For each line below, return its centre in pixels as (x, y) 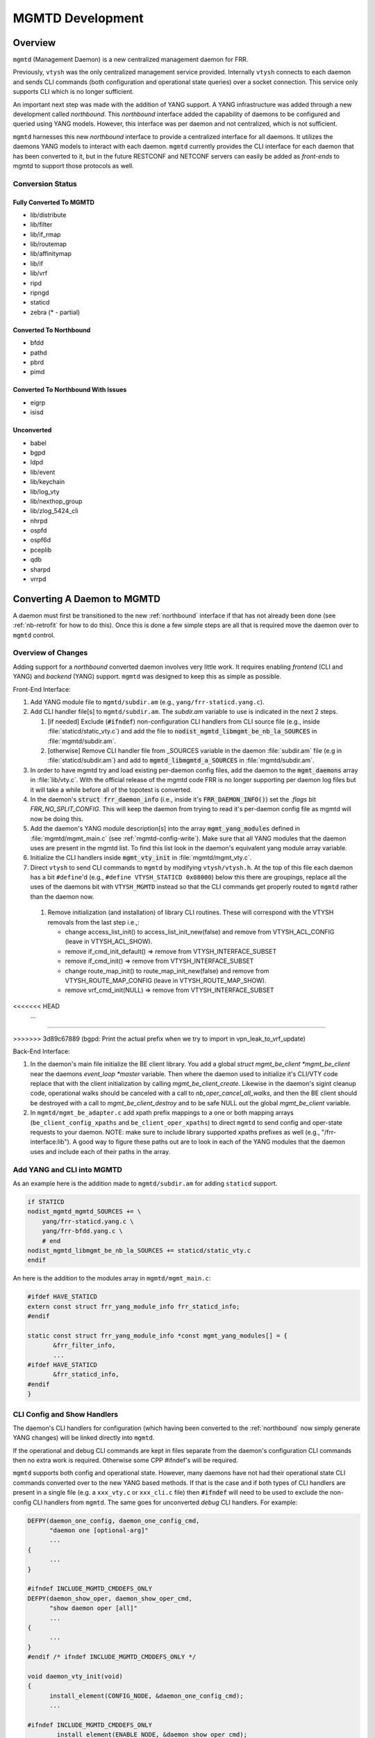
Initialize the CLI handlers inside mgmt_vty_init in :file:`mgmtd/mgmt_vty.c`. (141, 858)
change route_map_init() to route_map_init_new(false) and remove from (167, 970)
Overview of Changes (50, 653)
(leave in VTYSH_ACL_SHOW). (109, 941)
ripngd (40, 293)
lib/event (43, 472)
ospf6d (41, 540)
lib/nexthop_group (56, 501)
